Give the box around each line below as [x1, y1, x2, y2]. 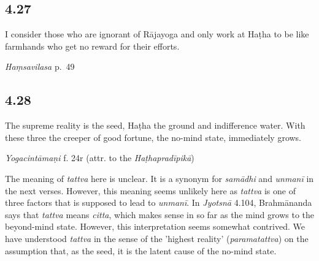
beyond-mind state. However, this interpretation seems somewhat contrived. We [5, 220, 305, 233]
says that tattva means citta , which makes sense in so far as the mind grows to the [5, 208, 314, 221]
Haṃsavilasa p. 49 [5, 60, 75, 73]
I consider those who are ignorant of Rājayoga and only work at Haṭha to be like [5, 28, 309, 40]
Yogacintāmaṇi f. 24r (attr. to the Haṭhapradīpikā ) [5, 151, 194, 164]
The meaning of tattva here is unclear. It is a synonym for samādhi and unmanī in [5, 172, 314, 184]
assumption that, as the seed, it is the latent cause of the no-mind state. [5, 244, 277, 257]
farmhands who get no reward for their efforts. [5, 39, 180, 52]
